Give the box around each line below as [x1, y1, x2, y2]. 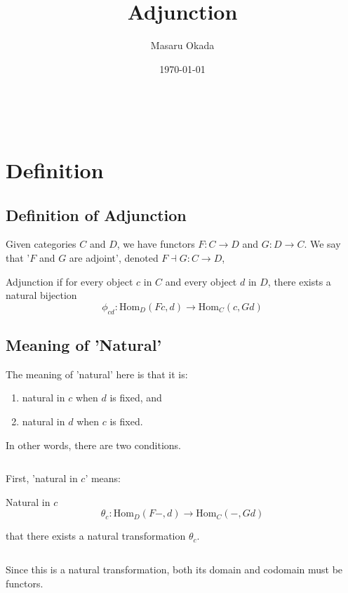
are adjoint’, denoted [69, 251, 159, 265]
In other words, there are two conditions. [6, 437, 181, 452]
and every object [165, 274, 237, 288]
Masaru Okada [150, 38, 215, 53]
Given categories [6, 236, 76, 251]
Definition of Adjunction [6, 204, 187, 225]
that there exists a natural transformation [6, 528, 186, 543]
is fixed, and [109, 390, 162, 405]
